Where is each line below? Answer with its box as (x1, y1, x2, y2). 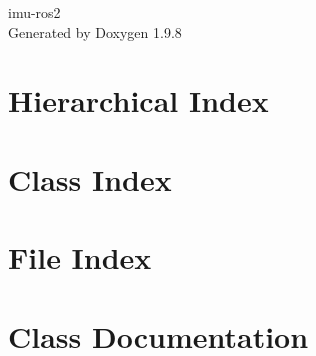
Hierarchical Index (8, 80, 269, 121)
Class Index (8, 158, 172, 199)
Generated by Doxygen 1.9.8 (8, 21, 182, 42)
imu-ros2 (8, 2, 61, 22)
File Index (8, 237, 152, 278)
